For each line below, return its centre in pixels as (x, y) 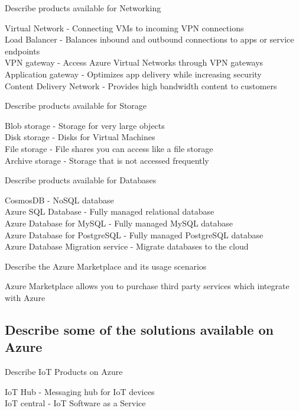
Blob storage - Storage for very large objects (85, 125)
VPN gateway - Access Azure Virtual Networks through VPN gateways (134, 62)
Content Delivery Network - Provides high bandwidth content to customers (141, 85)
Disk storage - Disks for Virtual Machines (80, 137)
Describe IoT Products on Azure (64, 372)
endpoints (22, 51)
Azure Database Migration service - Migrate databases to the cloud (127, 246)
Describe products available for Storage (76, 106)
